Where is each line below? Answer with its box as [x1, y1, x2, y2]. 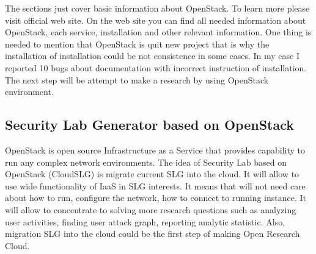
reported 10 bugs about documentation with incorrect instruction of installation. [5, 61, 307, 74]
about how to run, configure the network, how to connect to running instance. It [5, 191, 306, 204]
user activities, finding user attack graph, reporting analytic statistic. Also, [5, 215, 285, 228]
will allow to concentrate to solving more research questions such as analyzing [5, 203, 296, 216]
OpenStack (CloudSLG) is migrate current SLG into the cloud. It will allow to [5, 168, 299, 180]
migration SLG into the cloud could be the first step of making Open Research [5, 227, 300, 240]
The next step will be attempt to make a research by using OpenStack [5, 73, 269, 86]
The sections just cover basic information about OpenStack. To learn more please [5, 2, 310, 14]
